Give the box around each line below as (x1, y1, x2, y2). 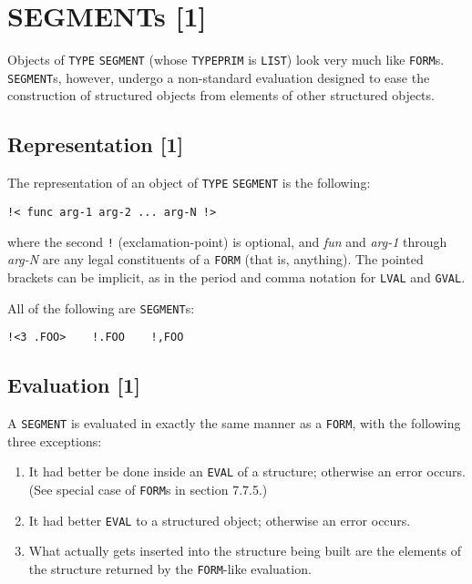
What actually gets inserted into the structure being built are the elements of (28, 541, 461, 560)
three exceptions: (7, 431, 102, 450)
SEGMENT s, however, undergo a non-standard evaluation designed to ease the (7, 67, 430, 87)
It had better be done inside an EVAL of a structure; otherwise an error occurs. (28, 462, 466, 481)
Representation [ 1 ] (7, 130, 184, 159)
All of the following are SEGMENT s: (7, 298, 195, 317)
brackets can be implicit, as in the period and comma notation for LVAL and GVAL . (7, 267, 466, 286)
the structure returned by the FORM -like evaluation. (28, 558, 312, 578)
